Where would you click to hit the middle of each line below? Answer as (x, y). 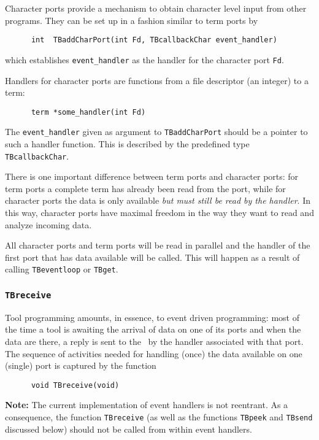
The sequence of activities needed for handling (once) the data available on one (154, 353)
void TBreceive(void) (75, 385)
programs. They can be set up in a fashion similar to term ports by (132, 20)
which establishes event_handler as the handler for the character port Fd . (144, 59)
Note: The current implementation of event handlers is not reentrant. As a (147, 405)
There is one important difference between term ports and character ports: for (152, 176)
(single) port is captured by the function (81, 365)
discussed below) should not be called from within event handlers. (129, 429)
